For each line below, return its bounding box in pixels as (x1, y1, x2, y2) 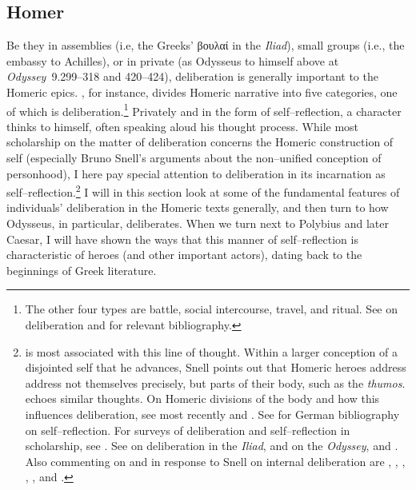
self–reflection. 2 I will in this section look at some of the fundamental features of (6, 181, 400, 200)
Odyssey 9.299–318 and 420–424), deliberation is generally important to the (6, 68, 378, 85)
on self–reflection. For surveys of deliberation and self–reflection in (25, 421, 350, 438)
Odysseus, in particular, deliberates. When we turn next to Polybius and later (6, 215, 389, 232)
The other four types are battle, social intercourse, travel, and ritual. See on (25, 301, 398, 317)
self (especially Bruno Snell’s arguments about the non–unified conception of (6, 149, 382, 166)
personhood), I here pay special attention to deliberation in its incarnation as (6, 165, 386, 181)
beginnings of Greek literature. (6, 261, 157, 278)
